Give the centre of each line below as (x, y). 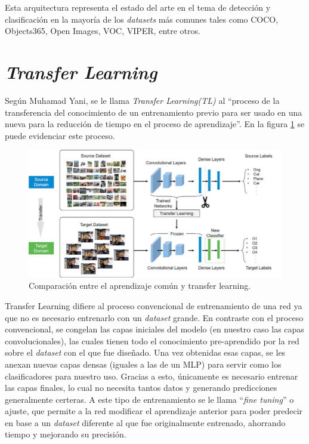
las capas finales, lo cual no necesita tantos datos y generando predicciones (141, 388)
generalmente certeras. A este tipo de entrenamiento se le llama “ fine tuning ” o (149, 399)
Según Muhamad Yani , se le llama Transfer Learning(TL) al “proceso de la (142, 100)
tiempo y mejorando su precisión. (66, 434)
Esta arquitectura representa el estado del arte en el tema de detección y (138, 7)
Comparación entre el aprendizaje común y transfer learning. (140, 286)
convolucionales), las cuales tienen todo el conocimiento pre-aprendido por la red (152, 340)
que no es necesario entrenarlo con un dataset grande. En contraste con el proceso (154, 317)
